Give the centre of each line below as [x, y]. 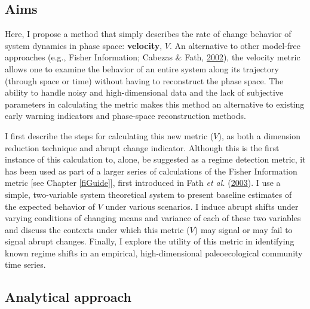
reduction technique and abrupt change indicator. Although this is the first [142, 147]
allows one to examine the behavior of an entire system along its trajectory [142, 68]
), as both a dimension [259, 135]
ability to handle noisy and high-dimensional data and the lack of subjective [144, 92]
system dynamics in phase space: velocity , [84, 45]
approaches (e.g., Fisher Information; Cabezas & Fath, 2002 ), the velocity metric [153, 57]
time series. [25, 264]
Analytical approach [68, 297]
